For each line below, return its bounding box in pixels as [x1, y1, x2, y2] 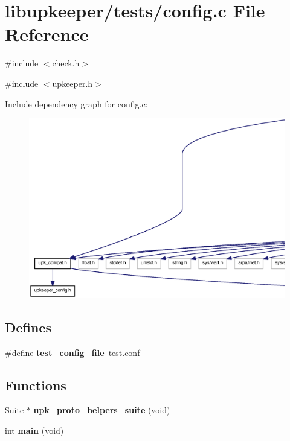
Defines [5, 317, 52, 336]
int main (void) [5, 424, 64, 436]
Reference [5, 22, 89, 46]
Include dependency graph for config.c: [5, 97, 148, 110]
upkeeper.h [52, 77, 93, 89]
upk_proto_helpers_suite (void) [33, 404, 170, 416]
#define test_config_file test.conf [5, 346, 140, 358]
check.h [52, 57, 80, 69]
